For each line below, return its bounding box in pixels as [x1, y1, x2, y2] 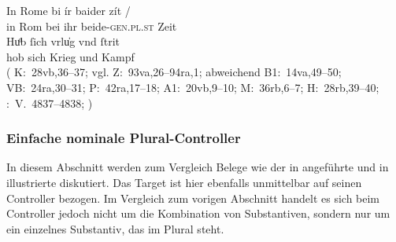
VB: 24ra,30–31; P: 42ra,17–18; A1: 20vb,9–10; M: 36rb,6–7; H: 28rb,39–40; [6, 79, 379, 95]
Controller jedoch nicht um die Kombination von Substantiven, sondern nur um [6, 205, 390, 222]
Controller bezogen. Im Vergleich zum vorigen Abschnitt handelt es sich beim [6, 189, 380, 206]
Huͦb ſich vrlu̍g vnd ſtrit [6, 33, 120, 49]
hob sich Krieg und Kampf [6, 48, 135, 64]
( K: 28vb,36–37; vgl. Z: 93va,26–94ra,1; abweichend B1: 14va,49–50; [6, 64, 342, 80]
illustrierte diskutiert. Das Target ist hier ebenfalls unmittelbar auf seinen [6, 174, 362, 190]
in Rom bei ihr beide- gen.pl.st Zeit [6, 17, 177, 34]
